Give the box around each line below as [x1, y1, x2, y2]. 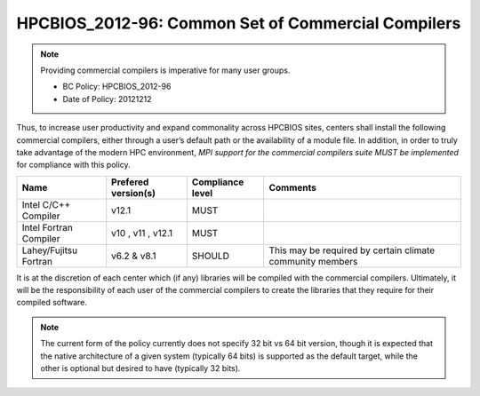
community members [268, 255, 358, 267]
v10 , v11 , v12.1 [111, 226, 173, 239]
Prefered [111, 176, 149, 188]
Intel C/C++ [21, 198, 71, 210]
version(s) [111, 186, 156, 199]
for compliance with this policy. [16, 160, 131, 170]
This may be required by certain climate [268, 244, 436, 257]
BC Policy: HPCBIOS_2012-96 [62, 81, 172, 92]
